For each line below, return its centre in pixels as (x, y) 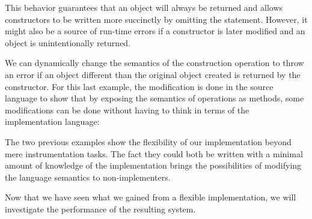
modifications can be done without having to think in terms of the (127, 109)
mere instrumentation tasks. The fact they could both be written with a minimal (154, 153)
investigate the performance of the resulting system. (100, 208)
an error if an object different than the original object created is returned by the (153, 74)
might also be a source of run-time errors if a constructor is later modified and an (155, 31)
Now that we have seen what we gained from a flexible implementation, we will (151, 197)
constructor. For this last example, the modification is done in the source (139, 86)
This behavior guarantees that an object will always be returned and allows (144, 7)
